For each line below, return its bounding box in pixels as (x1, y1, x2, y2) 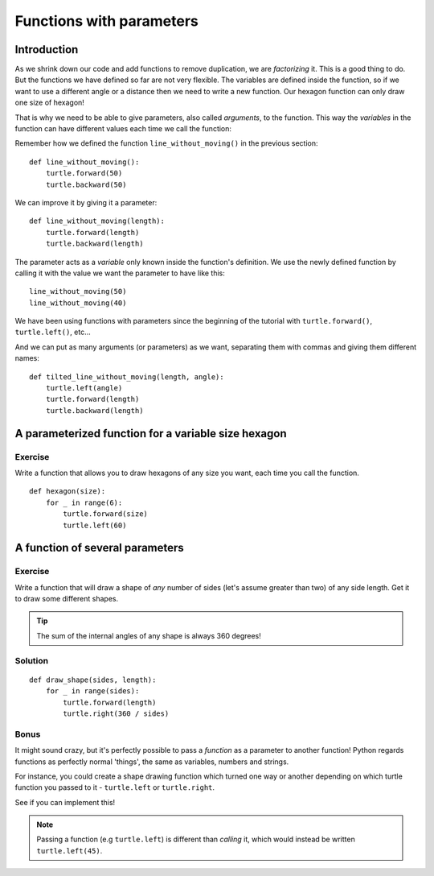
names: (14, 353, 39, 363)
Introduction (14, 43, 79, 56)
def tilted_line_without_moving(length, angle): (29, 372, 224, 382)
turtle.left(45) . (36, 845, 103, 855)
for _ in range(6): (45, 498, 123, 507)
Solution (14, 655, 49, 666)
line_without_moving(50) (29, 287, 127, 296)
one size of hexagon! (14, 97, 84, 108)
